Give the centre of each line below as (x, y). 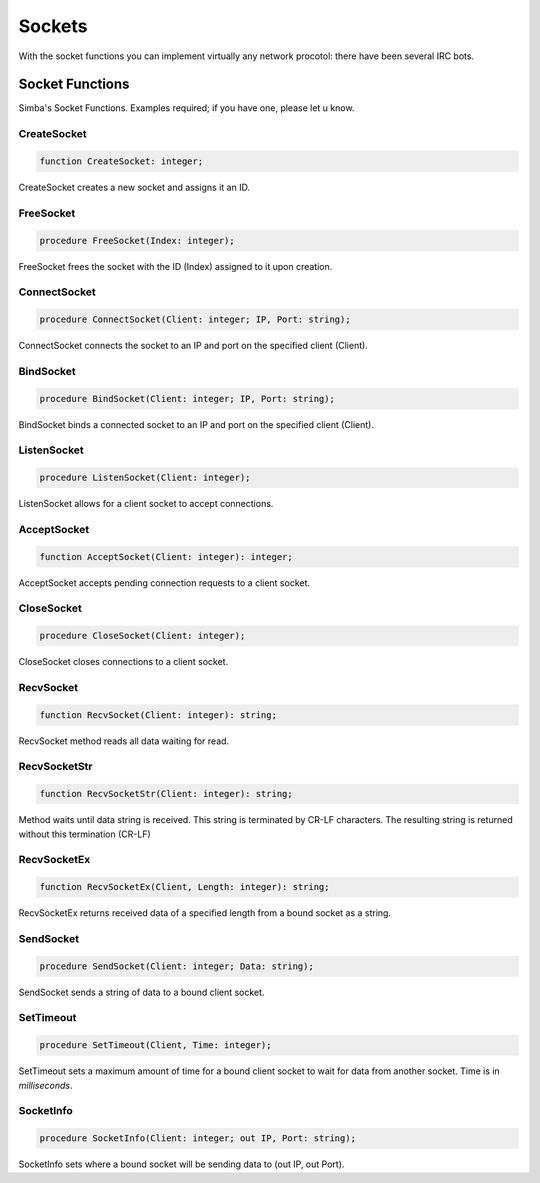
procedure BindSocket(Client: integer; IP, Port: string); (187, 398)
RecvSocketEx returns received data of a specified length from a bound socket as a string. (205, 913)
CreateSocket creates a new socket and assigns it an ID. (134, 187)
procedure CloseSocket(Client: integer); (142, 636)
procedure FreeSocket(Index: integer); (137, 240)
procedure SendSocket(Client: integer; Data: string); (176, 966)
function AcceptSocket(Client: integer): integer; (166, 556)
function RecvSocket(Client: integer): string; (158, 714)
